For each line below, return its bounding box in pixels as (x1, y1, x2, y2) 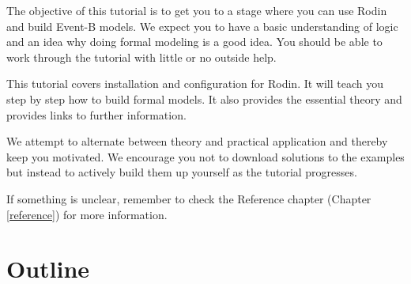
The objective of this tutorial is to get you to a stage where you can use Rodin (6, 2, 387, 18)
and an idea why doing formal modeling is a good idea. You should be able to (6, 33, 383, 50)
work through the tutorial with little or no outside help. (6, 48, 277, 65)
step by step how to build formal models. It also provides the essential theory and (6, 90, 402, 107)
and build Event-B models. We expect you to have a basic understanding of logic (6, 17, 398, 34)
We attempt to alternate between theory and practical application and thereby (6, 133, 388, 150)
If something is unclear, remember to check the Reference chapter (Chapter (6, 190, 371, 206)
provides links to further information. (6, 106, 187, 123)
